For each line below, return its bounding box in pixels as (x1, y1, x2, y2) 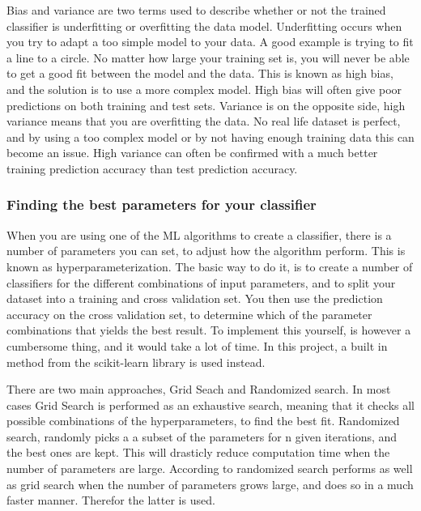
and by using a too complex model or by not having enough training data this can (6, 128, 415, 145)
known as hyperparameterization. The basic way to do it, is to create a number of (6, 258, 413, 275)
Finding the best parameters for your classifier (6, 194, 317, 215)
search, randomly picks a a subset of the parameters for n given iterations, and (6, 428, 398, 445)
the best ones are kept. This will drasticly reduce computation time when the (6, 444, 390, 461)
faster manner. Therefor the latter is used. (6, 492, 215, 509)
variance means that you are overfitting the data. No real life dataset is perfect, (6, 113, 401, 130)
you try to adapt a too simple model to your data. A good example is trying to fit (6, 33, 414, 50)
